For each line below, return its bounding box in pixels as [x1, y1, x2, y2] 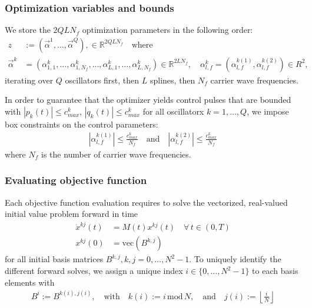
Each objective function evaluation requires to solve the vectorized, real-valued [5, 196, 288, 208]
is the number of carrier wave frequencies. [41, 148, 191, 160]
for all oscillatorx [142, 105, 204, 118]
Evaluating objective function [5, 173, 147, 188]
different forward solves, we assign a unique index [5, 265, 183, 277]
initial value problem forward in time [5, 207, 138, 220]
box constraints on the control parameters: [5, 118, 158, 130]
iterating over [5, 73, 54, 86]
